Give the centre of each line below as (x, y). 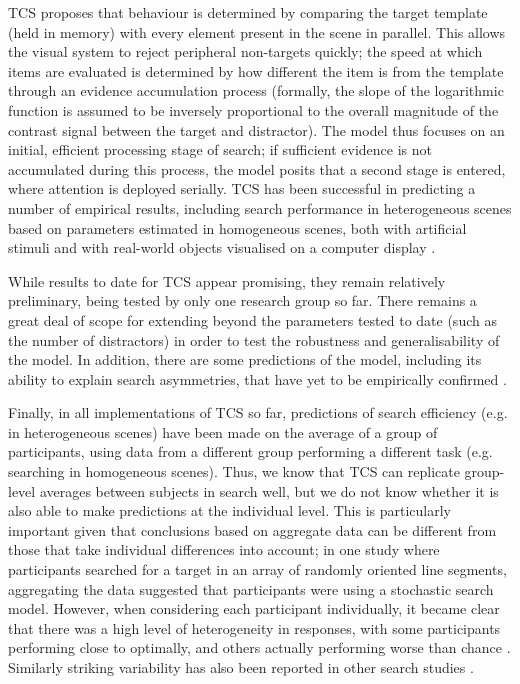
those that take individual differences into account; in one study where (224, 549)
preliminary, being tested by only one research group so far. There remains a (242, 300)
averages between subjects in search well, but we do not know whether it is (269, 490)
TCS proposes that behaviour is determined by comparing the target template (248, 12)
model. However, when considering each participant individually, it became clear (254, 608)
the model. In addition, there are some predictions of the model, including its (245, 359)
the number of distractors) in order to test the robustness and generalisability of (254, 339)
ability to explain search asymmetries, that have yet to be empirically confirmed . (257, 378)
